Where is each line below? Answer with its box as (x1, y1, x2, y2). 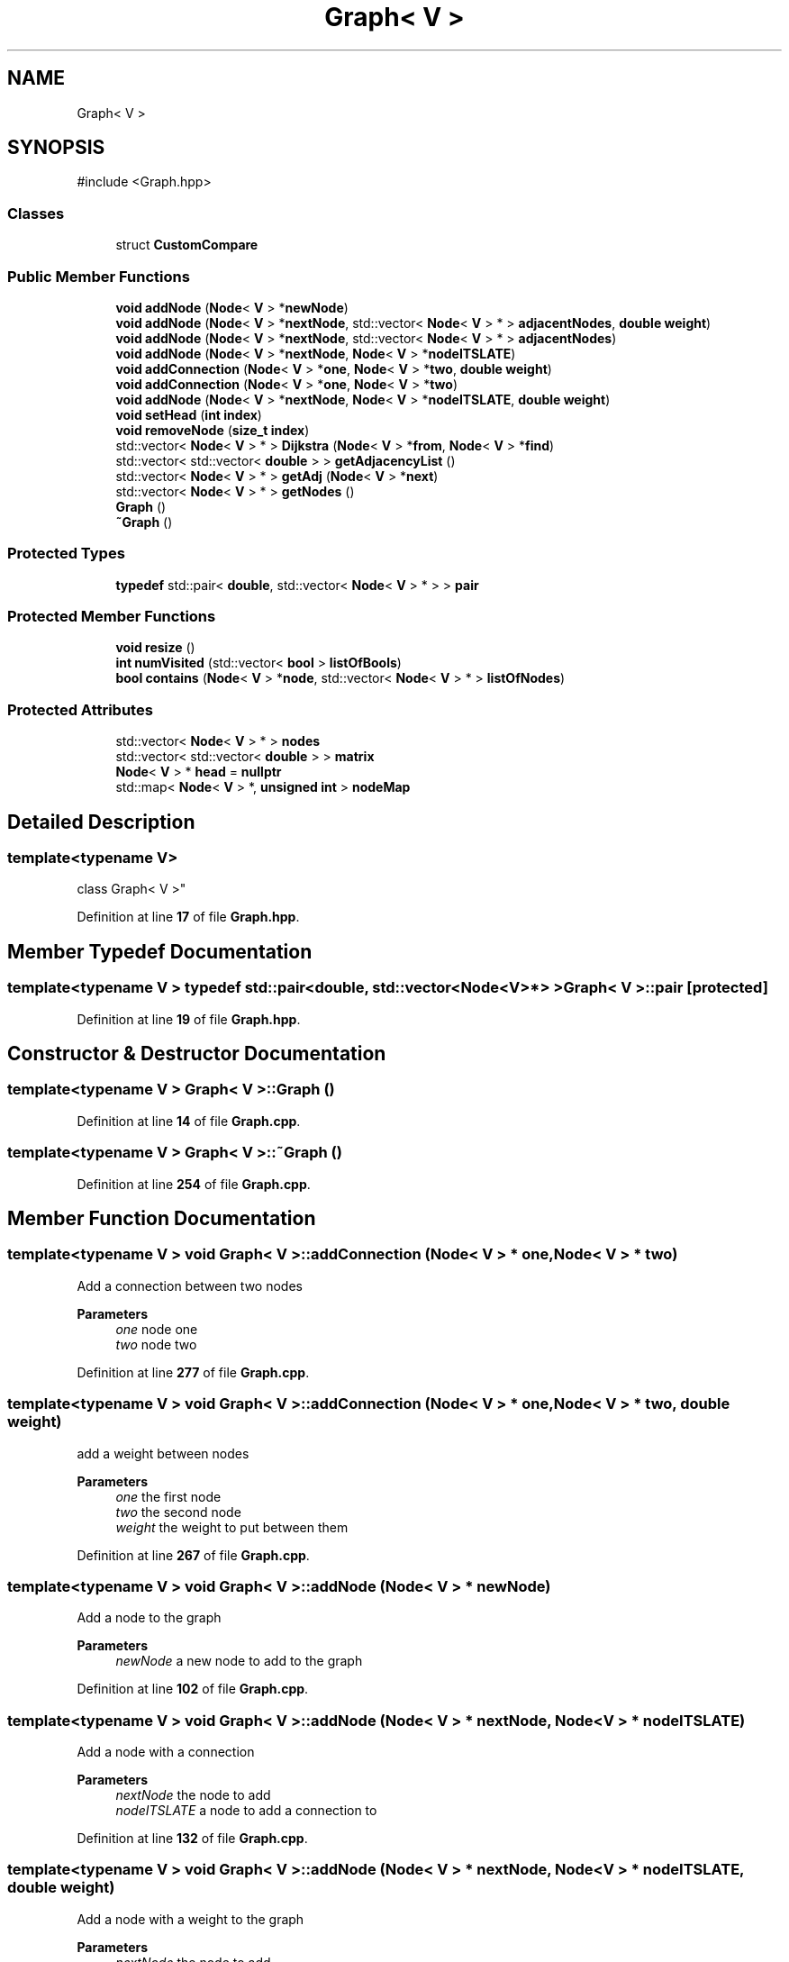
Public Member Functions (7, 267, 190, 286)
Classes (7, 204, 65, 223)
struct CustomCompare (115, 237, 258, 253)
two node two (115, 1336, 197, 1352)
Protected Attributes (7, 700, 153, 719)
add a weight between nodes (77, 1445, 249, 1461)
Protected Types (7, 544, 125, 563)
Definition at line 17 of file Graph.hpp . (77, 909, 300, 925)
